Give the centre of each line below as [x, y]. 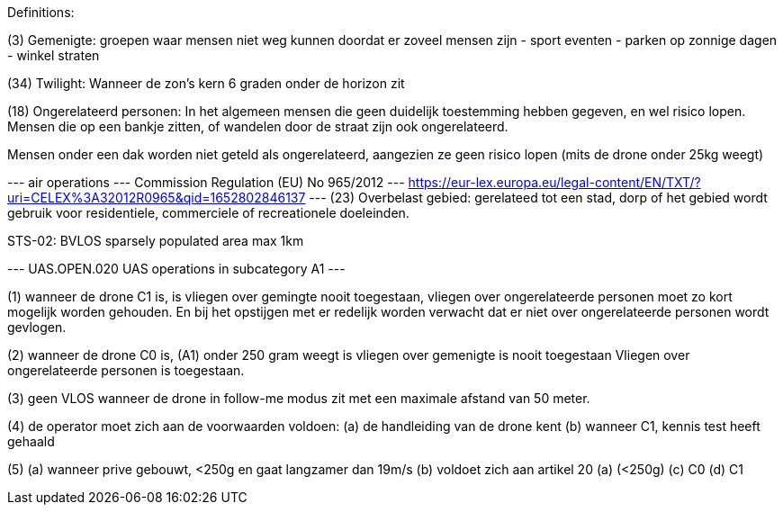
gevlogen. [37, 327]
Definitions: [41, 12]
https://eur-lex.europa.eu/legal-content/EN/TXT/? [554, 182]
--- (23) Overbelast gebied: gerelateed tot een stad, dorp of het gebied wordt [538, 198]
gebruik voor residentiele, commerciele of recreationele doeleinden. [208, 213]
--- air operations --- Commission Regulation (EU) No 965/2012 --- [206, 182]
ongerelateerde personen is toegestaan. [126, 370]
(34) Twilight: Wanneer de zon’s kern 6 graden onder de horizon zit [206, 83]
